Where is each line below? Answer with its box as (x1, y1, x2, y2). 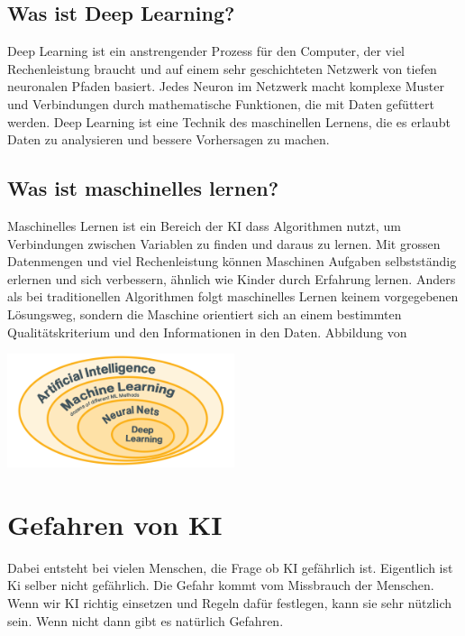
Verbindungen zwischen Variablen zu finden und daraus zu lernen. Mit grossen (7, 234, 441, 253)
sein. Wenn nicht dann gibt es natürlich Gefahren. (7, 611, 284, 630)
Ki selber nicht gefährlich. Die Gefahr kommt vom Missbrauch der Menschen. (7, 576, 434, 595)
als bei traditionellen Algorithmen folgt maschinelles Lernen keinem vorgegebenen (7, 287, 459, 306)
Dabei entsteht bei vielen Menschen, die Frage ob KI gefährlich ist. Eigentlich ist (7, 558, 453, 576)
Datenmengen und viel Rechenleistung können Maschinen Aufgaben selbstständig (7, 252, 457, 271)
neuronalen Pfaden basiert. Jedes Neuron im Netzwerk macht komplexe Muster (7, 77, 444, 96)
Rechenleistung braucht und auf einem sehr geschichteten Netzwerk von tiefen (7, 59, 437, 78)
